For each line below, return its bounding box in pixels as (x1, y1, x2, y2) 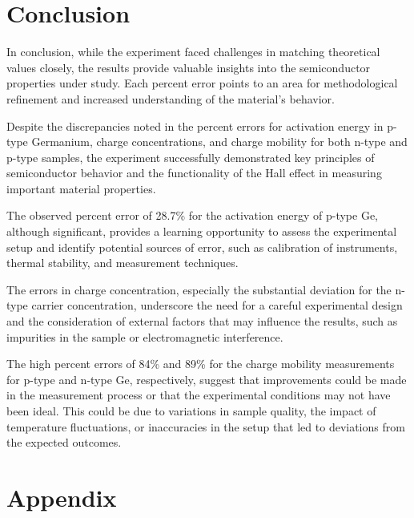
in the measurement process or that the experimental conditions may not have (6, 386, 391, 403)
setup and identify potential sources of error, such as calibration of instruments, (6, 238, 398, 255)
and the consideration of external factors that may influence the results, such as (6, 313, 398, 330)
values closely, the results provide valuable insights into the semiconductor (6, 59, 371, 75)
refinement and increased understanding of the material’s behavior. (6, 90, 335, 107)
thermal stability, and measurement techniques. (6, 254, 239, 271)
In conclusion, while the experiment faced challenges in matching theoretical (6, 43, 380, 60)
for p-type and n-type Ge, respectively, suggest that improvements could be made (6, 370, 407, 387)
